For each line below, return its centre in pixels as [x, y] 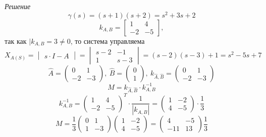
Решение [18, 6]
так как [16, 41]
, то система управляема [108, 41]
